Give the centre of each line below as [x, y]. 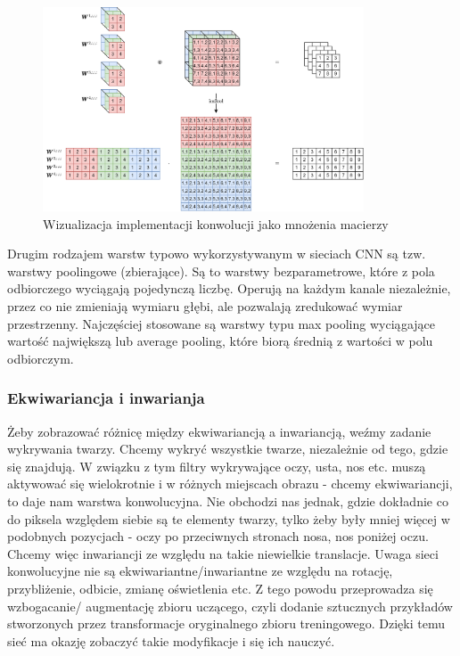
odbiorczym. [41, 358]
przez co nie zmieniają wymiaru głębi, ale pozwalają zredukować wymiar [205, 306]
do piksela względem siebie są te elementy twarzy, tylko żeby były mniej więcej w [229, 518]
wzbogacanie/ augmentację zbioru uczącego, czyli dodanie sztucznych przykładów [230, 606]
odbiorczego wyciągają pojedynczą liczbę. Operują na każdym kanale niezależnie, [229, 288]
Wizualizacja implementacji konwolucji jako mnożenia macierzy [216, 223]
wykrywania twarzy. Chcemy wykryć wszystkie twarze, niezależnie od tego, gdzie [228, 449]
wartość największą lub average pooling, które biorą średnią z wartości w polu [220, 341]
